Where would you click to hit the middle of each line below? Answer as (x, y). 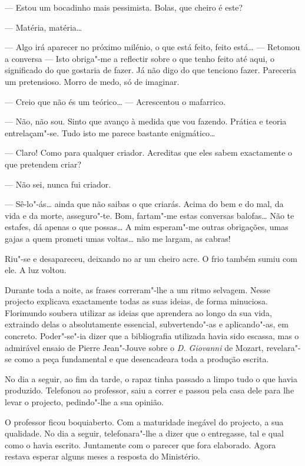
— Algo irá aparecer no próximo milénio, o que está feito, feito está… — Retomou (152, 47)
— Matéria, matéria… (44, 27)
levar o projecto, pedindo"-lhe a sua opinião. (84, 402)
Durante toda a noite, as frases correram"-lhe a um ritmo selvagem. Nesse (137, 289)
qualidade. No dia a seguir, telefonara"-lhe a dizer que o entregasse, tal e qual (144, 433)
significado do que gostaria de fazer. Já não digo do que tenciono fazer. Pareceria (151, 70)
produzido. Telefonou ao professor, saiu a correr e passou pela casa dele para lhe (150, 390)
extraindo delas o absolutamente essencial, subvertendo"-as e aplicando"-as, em (147, 324)
